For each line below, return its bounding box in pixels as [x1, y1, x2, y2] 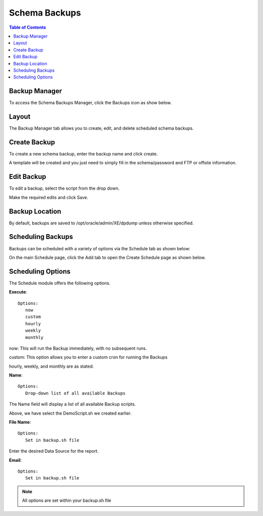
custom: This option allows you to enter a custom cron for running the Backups [9, 354, 168, 360]
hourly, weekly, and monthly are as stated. [9, 363, 94, 369]
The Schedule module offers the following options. [9, 280, 111, 286]
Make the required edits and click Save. [9, 194, 89, 200]
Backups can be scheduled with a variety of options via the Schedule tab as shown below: [9, 245, 190, 251]
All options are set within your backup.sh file [22, 497, 112, 503]
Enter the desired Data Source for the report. [9, 448, 99, 454]
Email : [9, 457, 22, 463]
